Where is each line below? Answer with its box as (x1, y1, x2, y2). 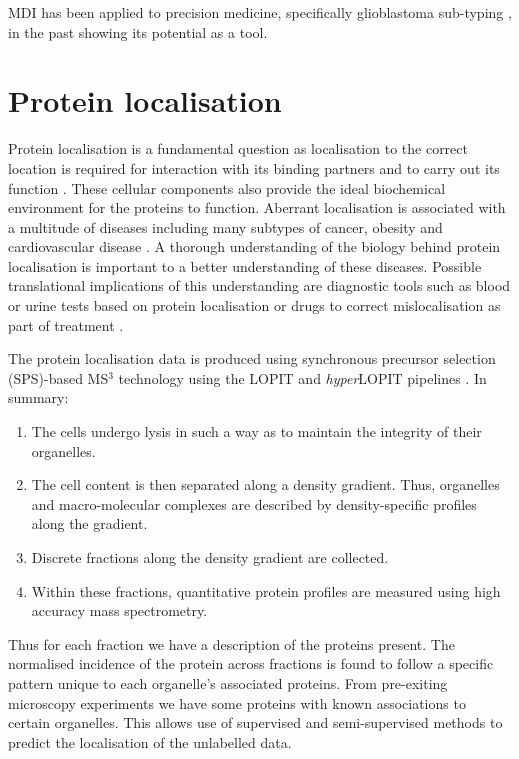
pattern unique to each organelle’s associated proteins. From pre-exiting (8, 672, 448, 693)
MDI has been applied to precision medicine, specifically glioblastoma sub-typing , (8, 2, 512, 22)
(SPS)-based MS (8, 367, 109, 388)
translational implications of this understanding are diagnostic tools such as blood (8, 275, 511, 296)
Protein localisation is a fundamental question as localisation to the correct (8, 138, 468, 159)
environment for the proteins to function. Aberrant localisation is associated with (8, 197, 506, 218)
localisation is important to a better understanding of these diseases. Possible (8, 255, 482, 276)
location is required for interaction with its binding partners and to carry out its (8, 157, 500, 178)
